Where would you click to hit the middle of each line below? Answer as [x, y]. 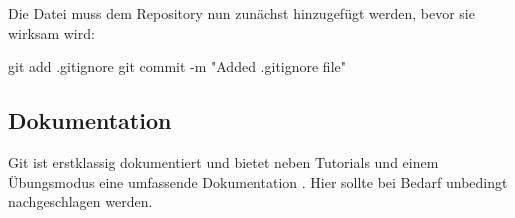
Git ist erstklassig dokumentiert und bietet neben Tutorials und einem [223, 161]
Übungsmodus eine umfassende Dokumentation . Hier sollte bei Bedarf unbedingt [258, 181]
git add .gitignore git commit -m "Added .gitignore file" [177, 66]
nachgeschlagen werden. [80, 201]
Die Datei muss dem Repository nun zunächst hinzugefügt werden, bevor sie [241, 13]
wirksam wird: [51, 32]
